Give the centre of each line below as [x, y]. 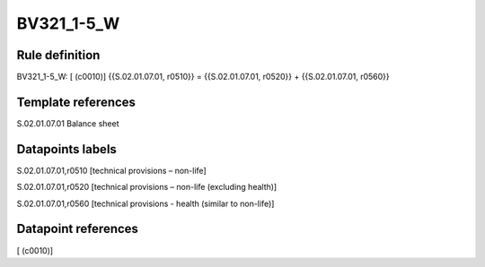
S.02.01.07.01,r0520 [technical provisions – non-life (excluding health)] [147, 187]
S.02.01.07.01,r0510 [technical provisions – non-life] [111, 170]
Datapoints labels [66, 149]
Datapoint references [78, 229]
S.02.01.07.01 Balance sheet [68, 123]
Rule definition [58, 55]
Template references [76, 102]
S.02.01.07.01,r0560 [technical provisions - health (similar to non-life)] [145, 203]
